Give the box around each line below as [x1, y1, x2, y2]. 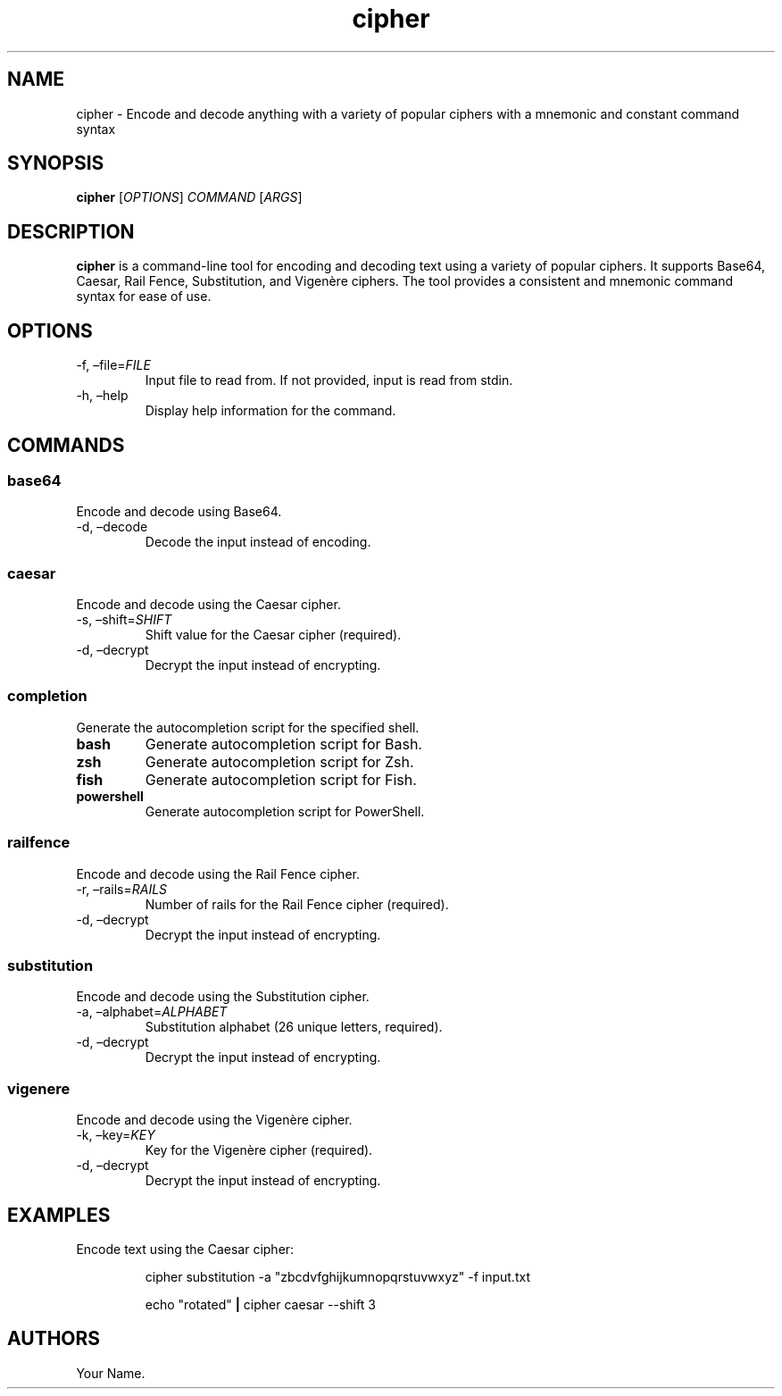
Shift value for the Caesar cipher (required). [145, 627, 402, 643]
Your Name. [76, 1365, 146, 1381]
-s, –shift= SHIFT [76, 612, 172, 628]
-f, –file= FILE [76, 357, 151, 373]
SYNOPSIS [7, 152, 104, 175]
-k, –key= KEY [76, 1127, 155, 1143]
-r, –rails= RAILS [76, 881, 168, 897]
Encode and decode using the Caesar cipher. [76, 597, 341, 613]
